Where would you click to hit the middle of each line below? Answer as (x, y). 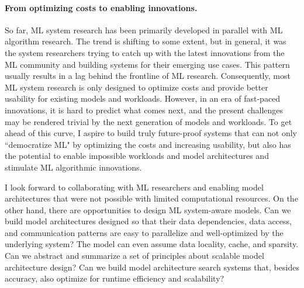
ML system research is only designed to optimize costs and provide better (137, 87)
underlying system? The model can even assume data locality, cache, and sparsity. (152, 244)
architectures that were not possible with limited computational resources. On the (151, 198)
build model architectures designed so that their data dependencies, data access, (148, 221)
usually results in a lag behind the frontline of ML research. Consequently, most (148, 76)
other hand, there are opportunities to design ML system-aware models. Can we (148, 209)
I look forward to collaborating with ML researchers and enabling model (134, 187)
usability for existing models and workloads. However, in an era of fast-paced (143, 98)
